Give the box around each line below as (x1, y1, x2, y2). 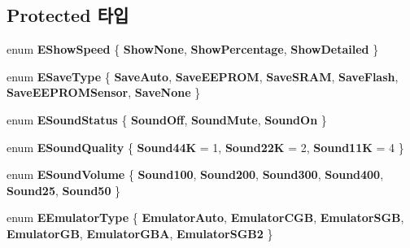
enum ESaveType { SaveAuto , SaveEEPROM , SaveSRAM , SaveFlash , (7, 67, 399, 85)
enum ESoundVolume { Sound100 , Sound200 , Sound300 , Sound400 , (7, 166, 384, 183)
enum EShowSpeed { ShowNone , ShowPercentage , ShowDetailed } (7, 41, 379, 58)
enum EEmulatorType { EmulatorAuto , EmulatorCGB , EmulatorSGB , (7, 209, 404, 226)
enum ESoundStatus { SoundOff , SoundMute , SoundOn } (7, 111, 327, 128)
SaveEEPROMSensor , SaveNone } (7, 84, 201, 101)
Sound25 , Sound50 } (7, 181, 121, 198)
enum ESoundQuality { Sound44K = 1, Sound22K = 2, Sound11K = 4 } (7, 138, 404, 155)
